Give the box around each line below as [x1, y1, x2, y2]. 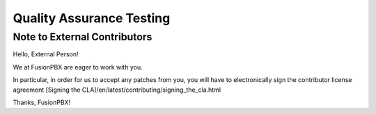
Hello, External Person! [13, 50, 79, 58]
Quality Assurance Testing [13, 10, 171, 26]
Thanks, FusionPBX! [13, 98, 71, 106]
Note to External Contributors [13, 31, 152, 43]
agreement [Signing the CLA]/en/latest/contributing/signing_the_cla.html [13, 85, 221, 94]
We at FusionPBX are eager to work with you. [13, 63, 143, 71]
